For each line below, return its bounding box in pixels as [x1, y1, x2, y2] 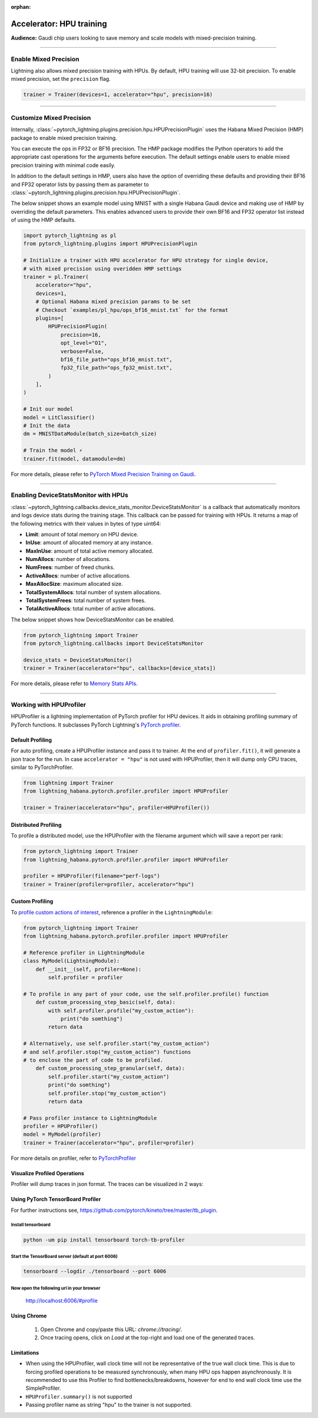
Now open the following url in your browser [11, 1285, 101, 1291]
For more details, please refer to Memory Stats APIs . [11, 680, 138, 687]
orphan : [11, 4, 31, 10]
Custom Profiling [11, 898, 54, 905]
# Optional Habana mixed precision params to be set [35, 298, 191, 305]
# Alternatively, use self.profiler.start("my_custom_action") [23, 1040, 210, 1047]
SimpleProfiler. [25, 1385, 61, 1392]
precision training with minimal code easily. [11, 161, 116, 168]
